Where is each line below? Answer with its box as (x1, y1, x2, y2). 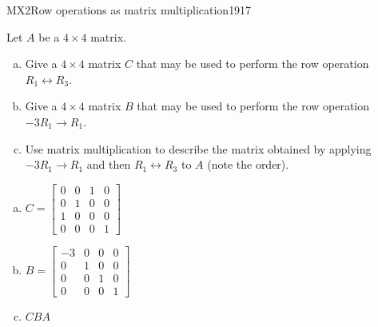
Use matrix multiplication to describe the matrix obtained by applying (25, 140, 372, 157)
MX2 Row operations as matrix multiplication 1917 (6, 2, 252, 18)
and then (86, 156, 131, 173)
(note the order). (207, 156, 289, 173)
